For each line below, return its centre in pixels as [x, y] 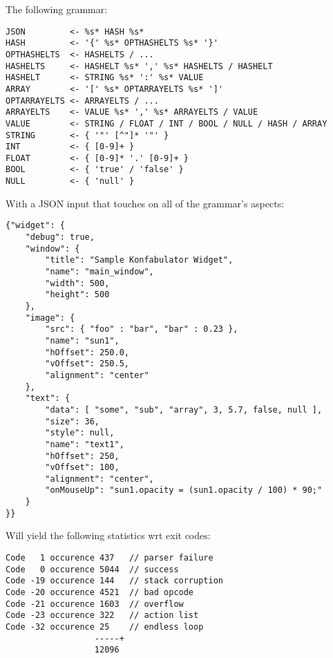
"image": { [50, 318]
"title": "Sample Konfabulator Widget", [139, 260]
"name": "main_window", [99, 272]
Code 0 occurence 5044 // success [92, 569]
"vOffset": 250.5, [87, 364]
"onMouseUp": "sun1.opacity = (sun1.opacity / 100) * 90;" [184, 490]
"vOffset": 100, [82, 468]
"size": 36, [73, 421]
